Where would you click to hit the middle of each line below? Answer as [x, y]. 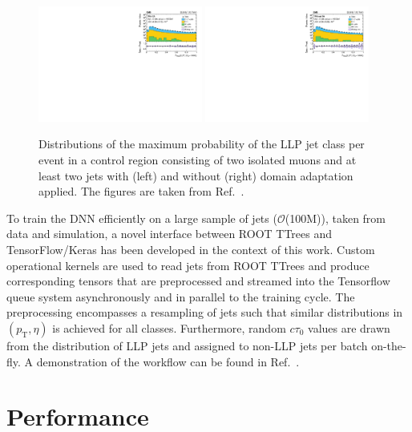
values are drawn [349, 327]
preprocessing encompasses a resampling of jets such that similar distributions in [205, 312]
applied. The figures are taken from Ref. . [141, 191]
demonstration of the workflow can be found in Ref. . [168, 361]
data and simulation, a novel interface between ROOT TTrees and [170, 234]
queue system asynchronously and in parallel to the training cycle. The [181, 296]
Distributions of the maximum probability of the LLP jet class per [202, 144]
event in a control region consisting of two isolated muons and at [198, 160]
